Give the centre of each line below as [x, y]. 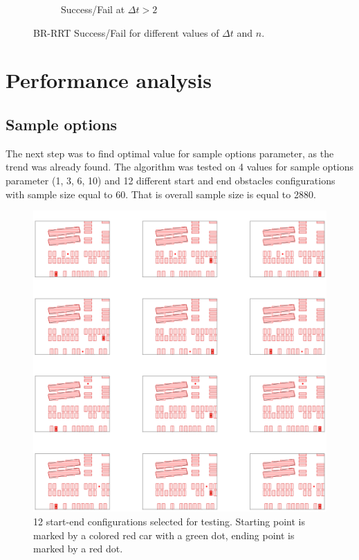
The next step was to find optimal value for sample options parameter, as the [170, 153]
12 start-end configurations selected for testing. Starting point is [169, 521]
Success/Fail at [93, 9]
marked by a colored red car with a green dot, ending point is [164, 535]
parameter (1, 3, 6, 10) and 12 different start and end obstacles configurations [171, 180]
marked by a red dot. [78, 549]
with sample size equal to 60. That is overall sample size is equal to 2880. [161, 194]
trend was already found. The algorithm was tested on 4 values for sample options [180, 167]
